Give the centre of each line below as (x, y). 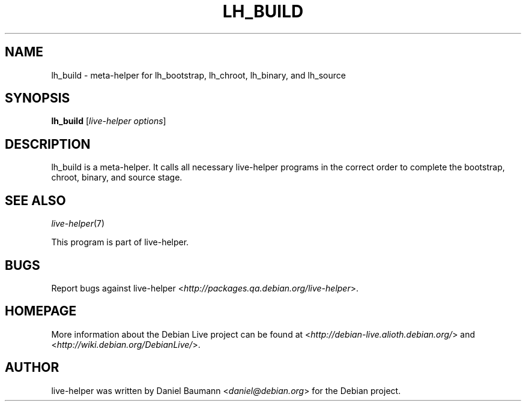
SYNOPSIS (38, 98)
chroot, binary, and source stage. (117, 178)
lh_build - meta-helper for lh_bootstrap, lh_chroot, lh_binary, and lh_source (198, 75)
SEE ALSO (35, 200)
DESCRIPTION (48, 144)
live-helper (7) (78, 224)
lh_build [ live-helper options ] (109, 121)
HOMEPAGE (41, 311)
